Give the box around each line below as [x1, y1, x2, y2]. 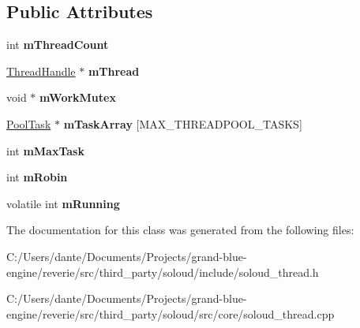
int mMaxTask [6, 142, 84, 158]
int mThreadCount [6, 36, 109, 53]
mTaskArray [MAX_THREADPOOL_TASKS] [63, 115, 302, 132]
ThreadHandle [6, 62, 76, 79]
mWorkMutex [39, 89, 116, 106]
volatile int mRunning [6, 195, 120, 211]
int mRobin [6, 169, 68, 185]
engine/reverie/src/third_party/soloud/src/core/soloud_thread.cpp [6, 305, 335, 322]
